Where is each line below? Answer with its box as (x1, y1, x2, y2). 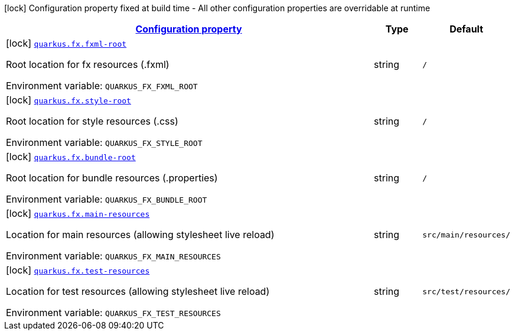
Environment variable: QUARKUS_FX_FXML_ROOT (6, 80, 198, 92)
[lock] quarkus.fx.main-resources (6, 207, 150, 219)
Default (449, 23, 484, 35)
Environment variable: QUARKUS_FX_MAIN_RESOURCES (6, 250, 221, 262)
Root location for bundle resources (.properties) (6, 172, 218, 184)
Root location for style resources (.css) (6, 115, 178, 127)
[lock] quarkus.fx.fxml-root (6, 37, 127, 49)
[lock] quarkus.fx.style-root (6, 94, 131, 106)
